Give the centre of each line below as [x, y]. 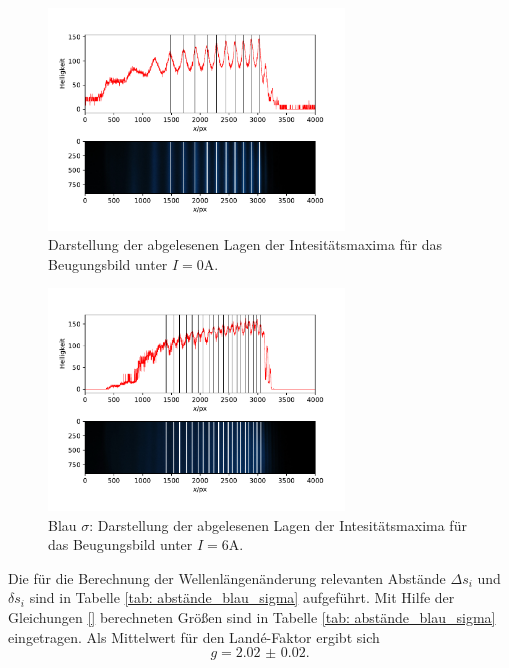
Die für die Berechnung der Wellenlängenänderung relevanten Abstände [227, 577]
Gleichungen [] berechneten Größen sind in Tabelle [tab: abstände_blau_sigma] [252, 616]
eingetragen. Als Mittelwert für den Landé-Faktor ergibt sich [194, 636]
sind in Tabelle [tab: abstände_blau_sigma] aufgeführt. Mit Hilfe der [242, 597]
